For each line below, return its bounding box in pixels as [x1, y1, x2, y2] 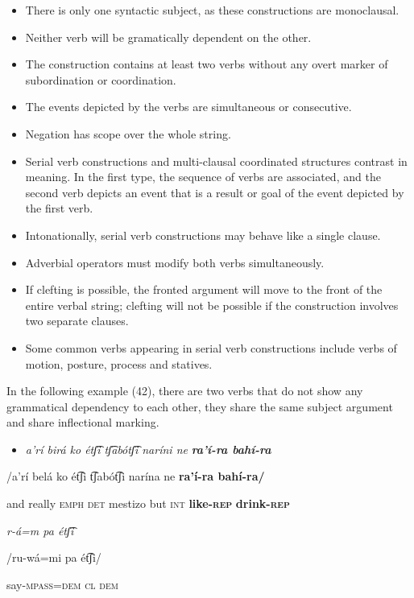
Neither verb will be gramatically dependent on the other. [25, 28, 312, 45]
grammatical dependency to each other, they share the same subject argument [6, 398, 393, 414]
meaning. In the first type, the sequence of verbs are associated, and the [25, 168, 381, 185]
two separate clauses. [25, 312, 129, 329]
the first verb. [25, 200, 93, 217]
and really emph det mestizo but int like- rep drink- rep [6, 495, 290, 512]
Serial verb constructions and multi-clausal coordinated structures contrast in [25, 152, 408, 169]
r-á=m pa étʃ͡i [6, 522, 74, 538]
